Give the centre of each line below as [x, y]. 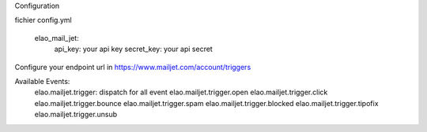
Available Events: [42, 81]
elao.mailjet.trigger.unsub [76, 115]
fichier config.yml [43, 20]
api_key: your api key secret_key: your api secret [133, 49]
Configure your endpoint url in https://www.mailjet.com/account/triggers [133, 67]
